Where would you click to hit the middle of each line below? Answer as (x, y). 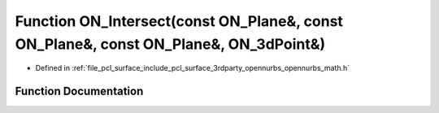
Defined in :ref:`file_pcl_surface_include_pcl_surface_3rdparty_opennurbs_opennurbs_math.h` (193, 68)
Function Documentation (79, 91)
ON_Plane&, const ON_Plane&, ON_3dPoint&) (170, 44)
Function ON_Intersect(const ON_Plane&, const (179, 21)
